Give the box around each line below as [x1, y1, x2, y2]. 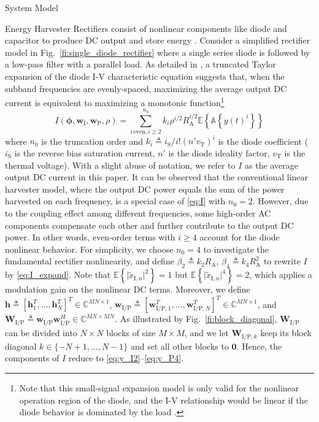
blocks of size [106, 326, 156, 339]
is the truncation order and [41, 134, 144, 147]
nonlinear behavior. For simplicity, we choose [5, 242, 174, 255]
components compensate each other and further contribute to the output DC [5, 218, 294, 231]
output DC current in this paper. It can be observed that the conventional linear [5, 171, 309, 183]
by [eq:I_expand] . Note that [5, 268, 111, 281]
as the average [245, 158, 298, 171]
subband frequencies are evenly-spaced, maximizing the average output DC [5, 82, 287, 94]
